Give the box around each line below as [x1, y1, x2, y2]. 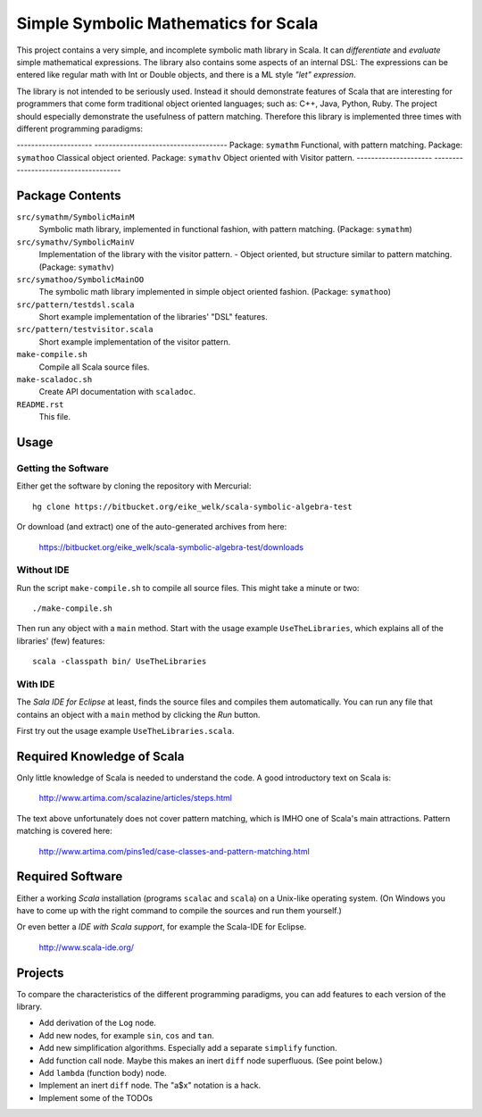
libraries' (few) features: [16, 635, 105, 646]
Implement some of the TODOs [38, 1092, 154, 1103]
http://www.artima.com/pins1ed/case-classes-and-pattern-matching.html [38, 846, 310, 856]
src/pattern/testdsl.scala [16, 299, 135, 310]
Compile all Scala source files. [38, 362, 150, 372]
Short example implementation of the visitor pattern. [38, 336, 231, 347]
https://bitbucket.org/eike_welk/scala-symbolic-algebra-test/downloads [38, 541, 303, 553]
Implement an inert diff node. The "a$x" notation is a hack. [38, 1080, 262, 1091]
